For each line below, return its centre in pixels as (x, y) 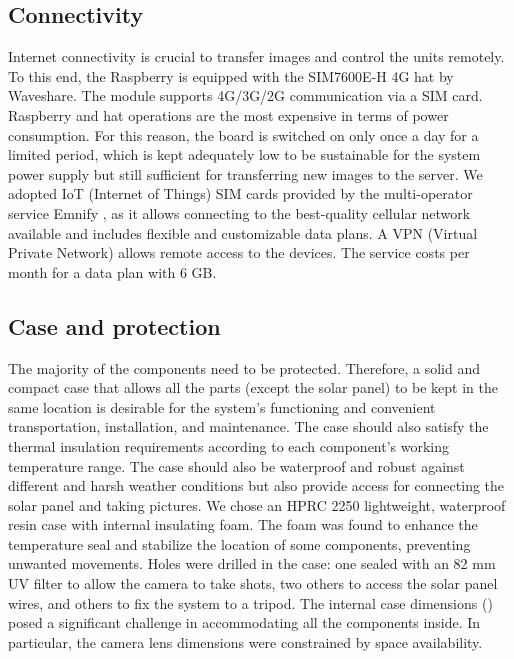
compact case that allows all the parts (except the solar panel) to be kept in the (253, 387)
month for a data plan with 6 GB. (112, 271)
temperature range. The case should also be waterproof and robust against (236, 465)
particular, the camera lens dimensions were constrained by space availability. (245, 641)
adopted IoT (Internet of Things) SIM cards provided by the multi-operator (240, 193)
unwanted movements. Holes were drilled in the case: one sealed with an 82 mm (252, 563)
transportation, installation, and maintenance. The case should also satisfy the (248, 426)
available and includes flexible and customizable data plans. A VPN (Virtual (243, 232)
